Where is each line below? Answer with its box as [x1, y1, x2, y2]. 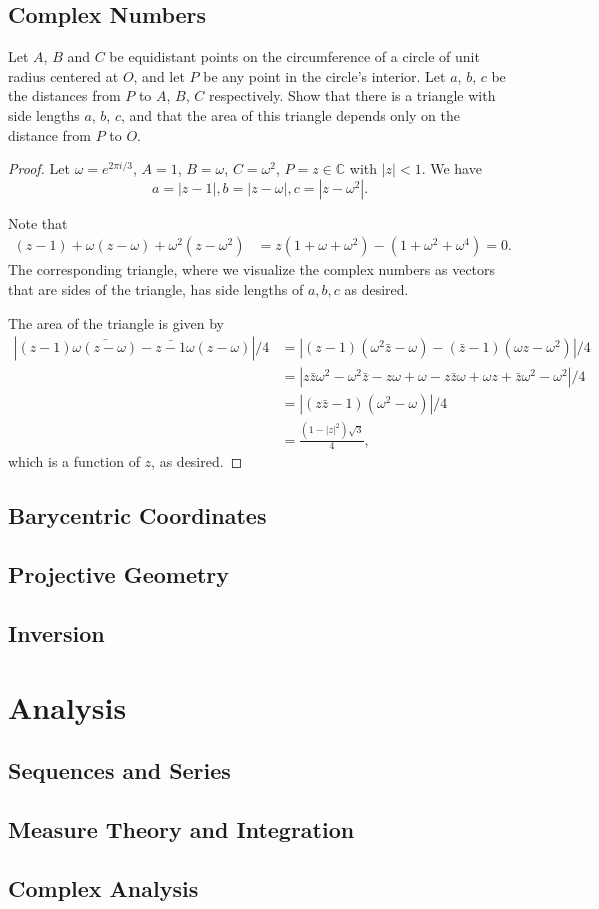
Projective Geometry [8, 559, 230, 590]
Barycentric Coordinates [8, 500, 267, 531]
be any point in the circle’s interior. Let [203, 65, 446, 86]
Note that [8, 212, 68, 233]
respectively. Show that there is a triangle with [208, 85, 496, 106]
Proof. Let [8, 158, 70, 179]
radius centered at [8, 65, 119, 86]
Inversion [8, 617, 105, 648]
